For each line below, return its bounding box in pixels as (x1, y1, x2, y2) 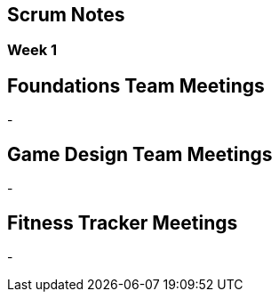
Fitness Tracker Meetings (7, 211, 238, 234)
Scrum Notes (7, 4, 125, 26)
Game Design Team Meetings (7, 142, 273, 166)
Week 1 (7, 41, 58, 60)
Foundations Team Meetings (7, 74, 265, 97)
